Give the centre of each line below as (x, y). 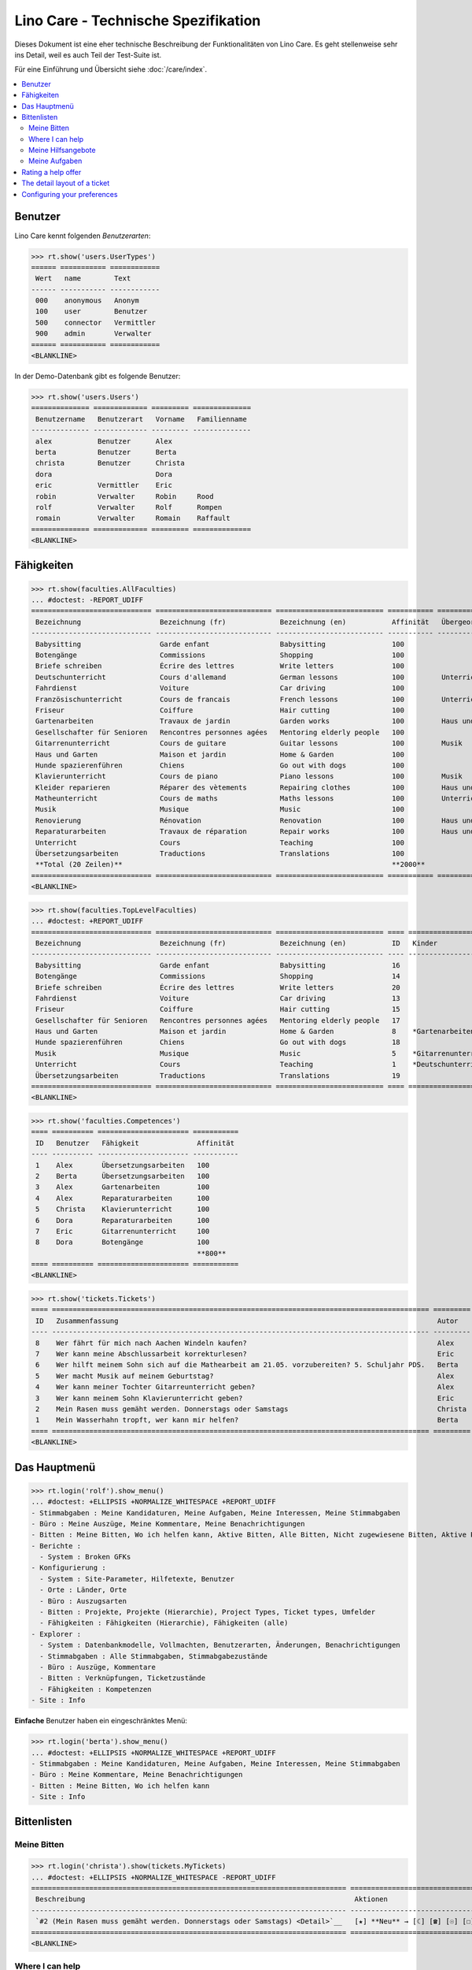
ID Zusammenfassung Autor (247, 1321)
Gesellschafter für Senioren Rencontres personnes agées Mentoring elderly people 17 (218, 1020)
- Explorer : (56, 1634)
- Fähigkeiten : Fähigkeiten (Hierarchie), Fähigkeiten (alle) (164, 1623)
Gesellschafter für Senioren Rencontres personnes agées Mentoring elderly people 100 (220, 732)
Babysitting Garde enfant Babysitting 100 (220, 644)
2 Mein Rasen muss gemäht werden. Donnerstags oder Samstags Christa (251, 1409)
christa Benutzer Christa (110, 463)
